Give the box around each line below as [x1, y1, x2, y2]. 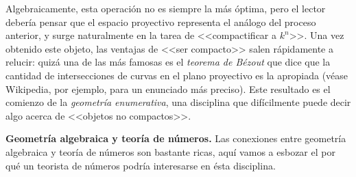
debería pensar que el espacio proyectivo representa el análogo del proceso [5, 14, 316, 29]
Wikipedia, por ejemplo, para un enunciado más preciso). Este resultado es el [5, 81, 331, 96]
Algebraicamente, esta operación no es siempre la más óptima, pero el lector [5, 1, 326, 15]
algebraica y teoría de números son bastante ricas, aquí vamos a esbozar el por [5, 144, 335, 159]
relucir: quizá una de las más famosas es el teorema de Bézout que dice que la [5, 55, 331, 69]
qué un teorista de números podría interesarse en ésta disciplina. [5, 158, 276, 172]
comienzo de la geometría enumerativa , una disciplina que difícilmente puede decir [5, 95, 351, 109]
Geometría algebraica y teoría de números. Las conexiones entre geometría [5, 131, 346, 146]
